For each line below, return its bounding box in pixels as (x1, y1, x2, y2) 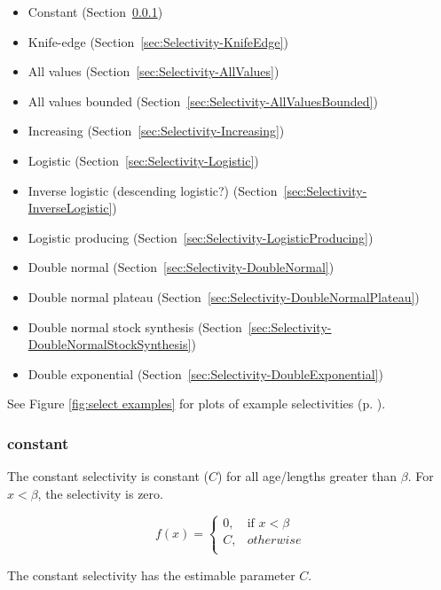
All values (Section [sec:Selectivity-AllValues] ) (28, 62, 280, 81)
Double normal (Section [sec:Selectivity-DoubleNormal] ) (28, 258, 335, 276)
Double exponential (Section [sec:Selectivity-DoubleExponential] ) (28, 364, 383, 383)
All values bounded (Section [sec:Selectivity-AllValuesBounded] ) (28, 91, 378, 110)
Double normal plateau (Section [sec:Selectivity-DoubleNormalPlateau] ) (28, 287, 420, 306)
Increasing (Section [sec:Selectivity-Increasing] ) (28, 121, 285, 140)
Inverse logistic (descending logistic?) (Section (28, 181, 278, 199)
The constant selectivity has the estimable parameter (7, 565, 295, 584)
